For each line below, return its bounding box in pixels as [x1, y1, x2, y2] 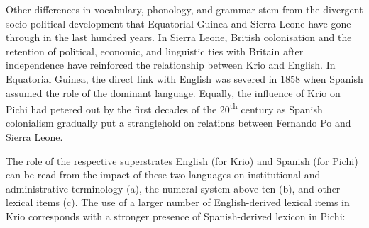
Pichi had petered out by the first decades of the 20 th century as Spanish [6, 100, 323, 116]
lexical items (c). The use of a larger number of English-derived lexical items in [6, 195, 350, 210]
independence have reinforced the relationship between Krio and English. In [6, 57, 336, 72]
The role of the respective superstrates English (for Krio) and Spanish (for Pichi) [6, 153, 358, 168]
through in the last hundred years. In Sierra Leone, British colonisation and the [6, 30, 352, 45]
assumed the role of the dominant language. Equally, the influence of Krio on [6, 85, 341, 100]
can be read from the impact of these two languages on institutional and [6, 167, 321, 182]
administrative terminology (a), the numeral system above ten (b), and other [6, 181, 341, 195]
